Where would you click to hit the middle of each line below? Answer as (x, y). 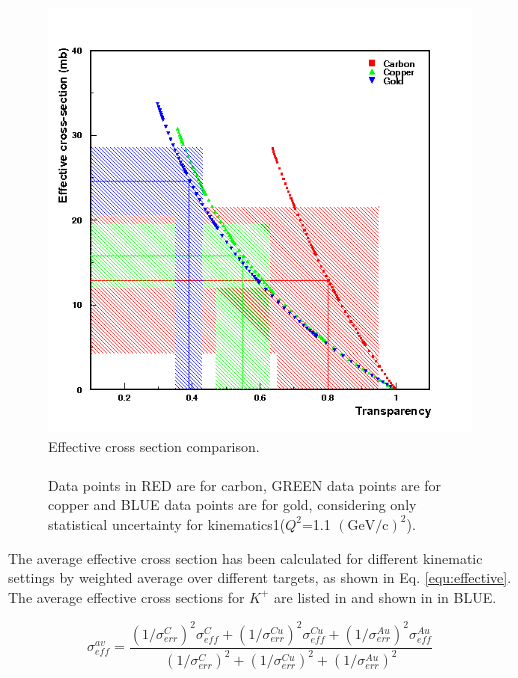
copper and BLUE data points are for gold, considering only (232, 504)
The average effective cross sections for (126, 596)
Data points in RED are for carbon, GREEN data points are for (245, 484)
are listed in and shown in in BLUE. (385, 596)
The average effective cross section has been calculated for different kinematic (245, 557)
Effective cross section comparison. (154, 445)
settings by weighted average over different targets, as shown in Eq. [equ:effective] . (260, 577)
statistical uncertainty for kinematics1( (167, 523)
